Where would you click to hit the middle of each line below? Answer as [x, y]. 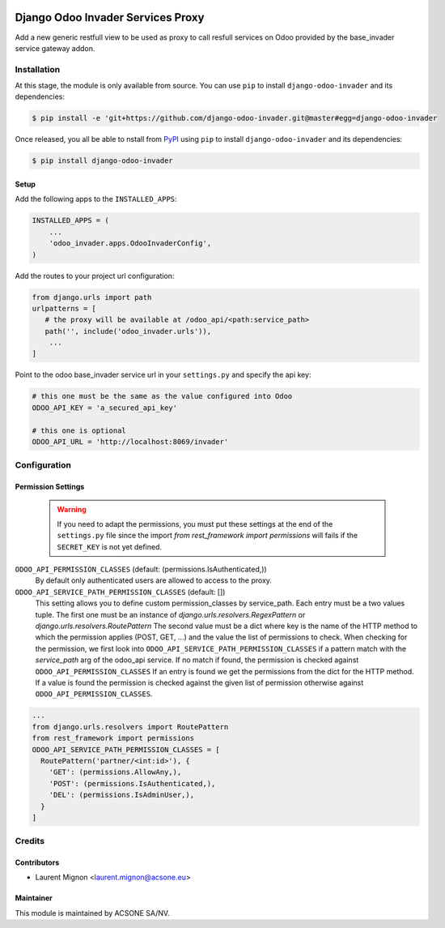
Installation [38, 69]
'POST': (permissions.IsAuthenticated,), [132, 783]
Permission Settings [50, 487]
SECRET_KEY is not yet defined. [109, 546]
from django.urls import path [92, 297]
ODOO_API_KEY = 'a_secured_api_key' [105, 408]
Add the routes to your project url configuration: [95, 276]
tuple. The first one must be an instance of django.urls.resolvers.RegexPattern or [170, 614]
